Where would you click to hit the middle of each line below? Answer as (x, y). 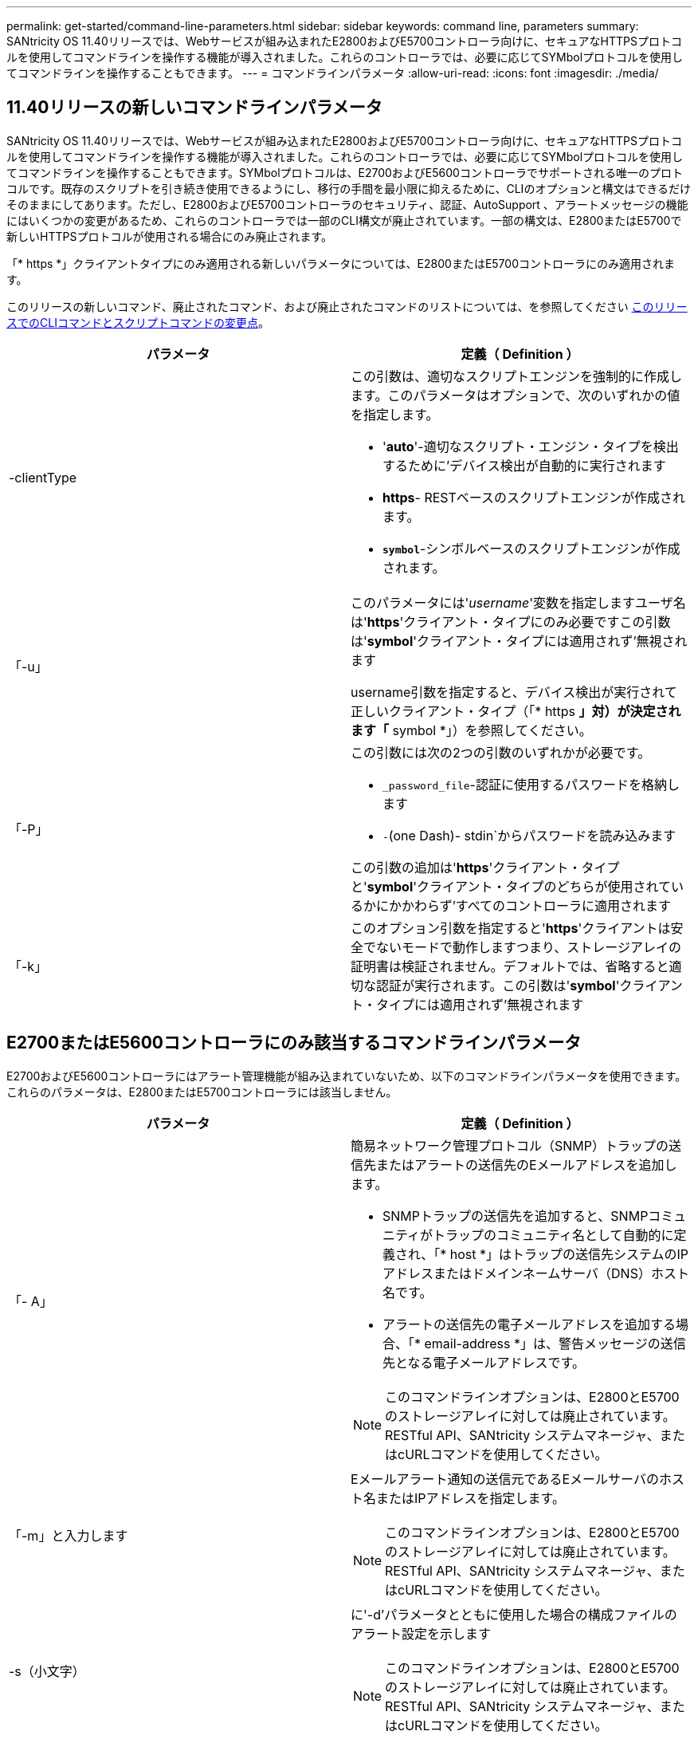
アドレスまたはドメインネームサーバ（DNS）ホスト (536, 1273)
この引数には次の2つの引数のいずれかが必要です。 (501, 752)
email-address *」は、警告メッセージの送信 (555, 1343)
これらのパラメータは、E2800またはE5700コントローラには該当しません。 (202, 1092)
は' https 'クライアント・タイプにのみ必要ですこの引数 (511, 622)
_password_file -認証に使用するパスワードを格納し (531, 784)
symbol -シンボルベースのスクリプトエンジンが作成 (531, 548)
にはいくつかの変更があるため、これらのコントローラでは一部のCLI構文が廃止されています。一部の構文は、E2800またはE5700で (344, 220)
